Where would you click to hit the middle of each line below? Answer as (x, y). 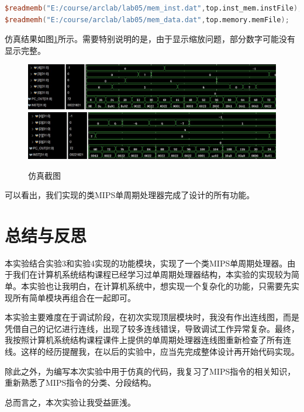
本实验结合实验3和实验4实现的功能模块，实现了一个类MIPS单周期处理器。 (146, 263)
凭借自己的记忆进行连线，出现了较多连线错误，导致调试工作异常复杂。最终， (152, 328)
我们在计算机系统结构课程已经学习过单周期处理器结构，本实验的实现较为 (152, 274)
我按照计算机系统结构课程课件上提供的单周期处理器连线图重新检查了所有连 (148, 340)
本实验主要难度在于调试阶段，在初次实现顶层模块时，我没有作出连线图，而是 (152, 317)
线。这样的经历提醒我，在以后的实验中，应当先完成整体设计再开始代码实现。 (152, 352)
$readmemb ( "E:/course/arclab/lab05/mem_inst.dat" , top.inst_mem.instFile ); (153, 8)
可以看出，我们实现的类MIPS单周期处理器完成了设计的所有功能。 (130, 195)
